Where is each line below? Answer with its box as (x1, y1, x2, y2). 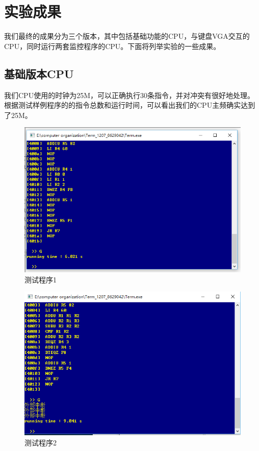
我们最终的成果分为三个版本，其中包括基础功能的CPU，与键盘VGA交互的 (4, 31, 250, 41)
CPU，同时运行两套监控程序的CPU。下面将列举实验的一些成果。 (4, 40, 221, 51)
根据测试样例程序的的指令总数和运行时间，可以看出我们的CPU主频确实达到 (4, 100, 255, 110)
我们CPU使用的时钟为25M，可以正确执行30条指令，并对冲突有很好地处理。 (4, 89, 254, 100)
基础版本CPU (4, 65, 74, 81)
